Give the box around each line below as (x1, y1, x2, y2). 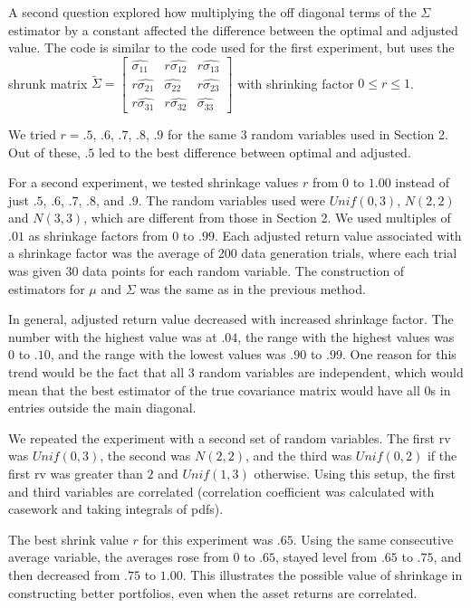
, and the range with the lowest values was (50, 345, 286, 364)
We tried (8, 124, 56, 143)
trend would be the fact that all (8, 363, 185, 382)
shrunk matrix (8, 73, 88, 92)
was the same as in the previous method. (139, 279, 366, 298)
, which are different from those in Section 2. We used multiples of (83, 208, 451, 227)
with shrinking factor (237, 73, 354, 92)
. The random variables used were (138, 190, 326, 209)
